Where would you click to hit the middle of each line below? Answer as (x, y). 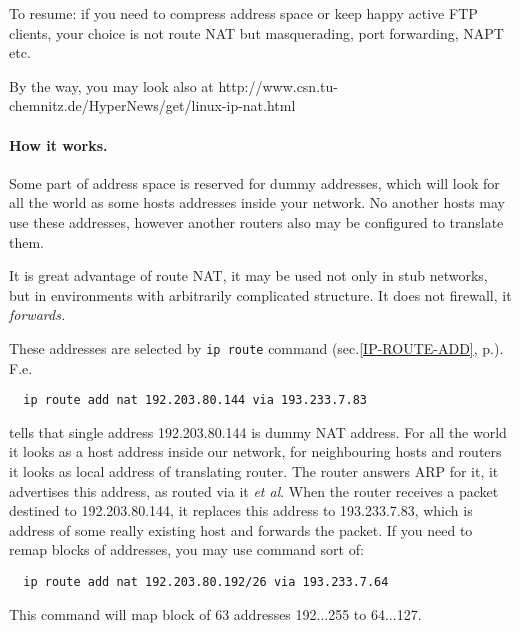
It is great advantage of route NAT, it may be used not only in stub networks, (248, 275)
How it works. (58, 144)
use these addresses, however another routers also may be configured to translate (256, 221)
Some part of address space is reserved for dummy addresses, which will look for (254, 182)
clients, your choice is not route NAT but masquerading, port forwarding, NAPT (256, 32)
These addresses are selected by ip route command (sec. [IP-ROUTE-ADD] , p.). (256, 347)
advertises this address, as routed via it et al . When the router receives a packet (254, 490)
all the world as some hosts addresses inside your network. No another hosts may (257, 202)
